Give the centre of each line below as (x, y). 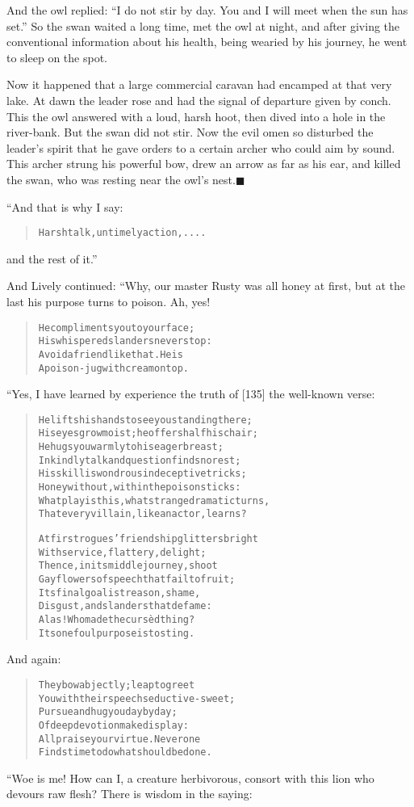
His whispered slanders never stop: (125, 341)
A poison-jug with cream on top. (113, 368)
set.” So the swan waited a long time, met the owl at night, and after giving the (203, 25)
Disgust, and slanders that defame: (125, 606)
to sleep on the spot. (57, 57)
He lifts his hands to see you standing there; (145, 420)
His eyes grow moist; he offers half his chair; (148, 433)
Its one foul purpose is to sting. (117, 633)
